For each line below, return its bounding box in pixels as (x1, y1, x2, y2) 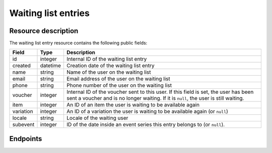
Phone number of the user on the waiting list (66, 82, 172, 89)
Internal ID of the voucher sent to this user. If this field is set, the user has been (66, 88, 254, 95)
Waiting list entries (9, 8, 90, 19)
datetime (40, 62, 61, 69)
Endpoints (9, 134, 42, 143)
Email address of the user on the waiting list (66, 75, 171, 82)
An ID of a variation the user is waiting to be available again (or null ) (66, 108, 229, 115)
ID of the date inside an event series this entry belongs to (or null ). (66, 121, 225, 128)
